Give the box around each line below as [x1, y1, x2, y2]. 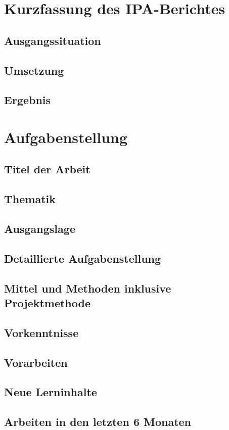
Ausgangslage [4, 221, 75, 236]
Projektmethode [4, 295, 91, 310]
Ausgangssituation [4, 32, 101, 48]
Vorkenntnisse [4, 324, 79, 340]
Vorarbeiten [4, 354, 68, 370]
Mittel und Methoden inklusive [4, 280, 171, 296]
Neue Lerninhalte [4, 384, 97, 400]
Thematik [4, 191, 56, 207]
